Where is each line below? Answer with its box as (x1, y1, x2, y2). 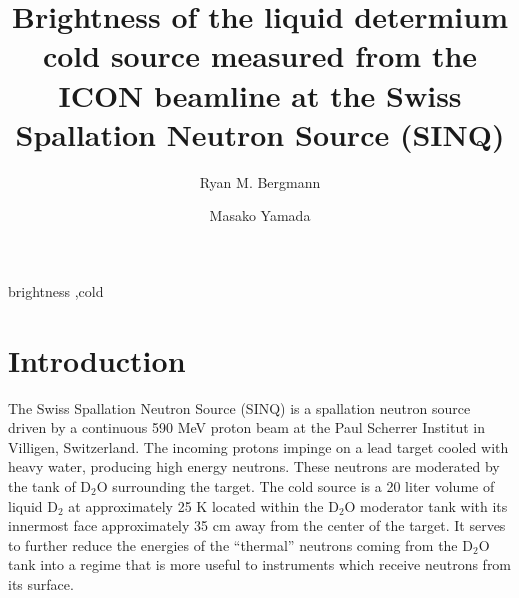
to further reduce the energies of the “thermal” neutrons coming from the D (8, 534, 473, 555)
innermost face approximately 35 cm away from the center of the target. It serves (8, 515, 506, 536)
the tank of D (8, 475, 92, 496)
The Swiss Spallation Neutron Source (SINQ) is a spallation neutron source (8, 397, 471, 418)
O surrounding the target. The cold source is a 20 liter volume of (96, 475, 495, 496)
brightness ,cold (8, 280, 104, 301)
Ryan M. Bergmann (199, 171, 321, 192)
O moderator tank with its (344, 495, 508, 516)
